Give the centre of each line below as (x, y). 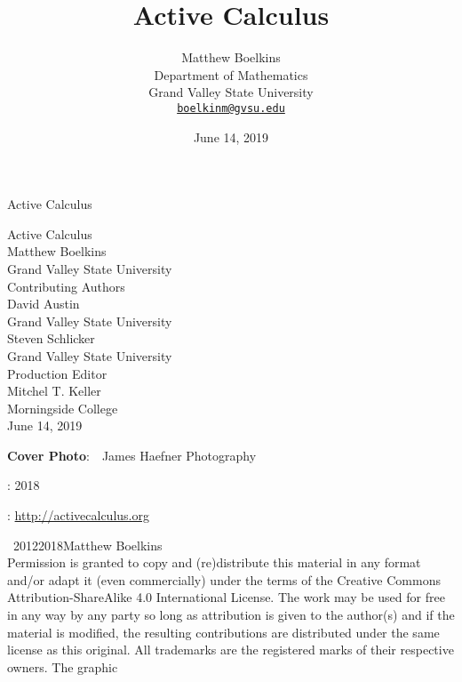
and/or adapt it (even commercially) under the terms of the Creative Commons (224, 579)
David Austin (44, 304)
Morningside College (63, 408)
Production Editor (57, 373)
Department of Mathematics (231, 74)
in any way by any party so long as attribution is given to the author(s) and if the (231, 615)
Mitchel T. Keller (54, 391)
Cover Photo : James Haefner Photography (132, 455)
